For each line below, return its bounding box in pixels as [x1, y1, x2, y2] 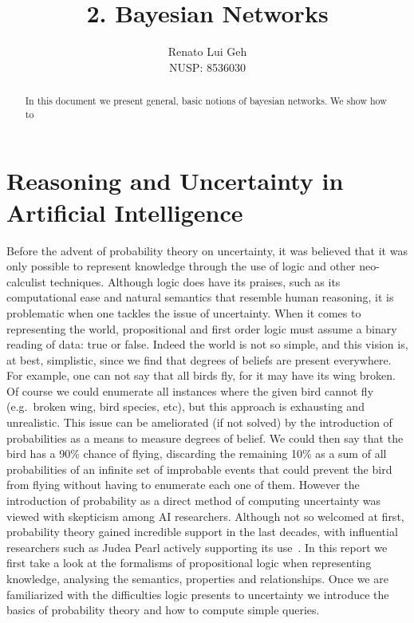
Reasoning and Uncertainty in [6, 164, 344, 197]
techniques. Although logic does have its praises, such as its [49, 273, 341, 290]
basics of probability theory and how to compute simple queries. [6, 601, 320, 618]
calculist [6, 273, 46, 290]
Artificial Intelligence [6, 195, 243, 228]
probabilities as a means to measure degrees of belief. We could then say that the [6, 429, 404, 446]
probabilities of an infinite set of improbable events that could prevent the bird [6, 460, 392, 477]
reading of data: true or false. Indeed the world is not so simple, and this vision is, [6, 336, 408, 353]
